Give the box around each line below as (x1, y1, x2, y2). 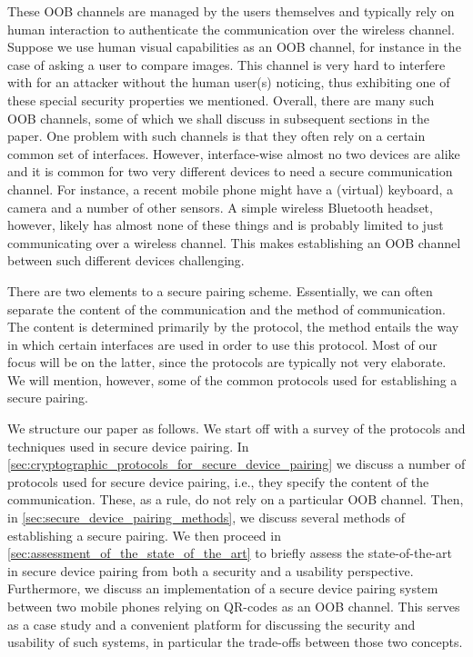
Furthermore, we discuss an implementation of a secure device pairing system (7, 579, 438, 598)
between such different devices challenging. (7, 251, 245, 270)
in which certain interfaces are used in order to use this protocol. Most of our (7, 334, 438, 353)
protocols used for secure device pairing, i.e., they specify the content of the (7, 472, 429, 491)
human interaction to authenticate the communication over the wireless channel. (7, 19, 455, 38)
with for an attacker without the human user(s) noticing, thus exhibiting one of (7, 73, 450, 92)
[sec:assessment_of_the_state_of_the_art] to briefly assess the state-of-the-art (7, 543, 452, 562)
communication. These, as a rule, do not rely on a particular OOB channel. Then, (7, 490, 464, 509)
